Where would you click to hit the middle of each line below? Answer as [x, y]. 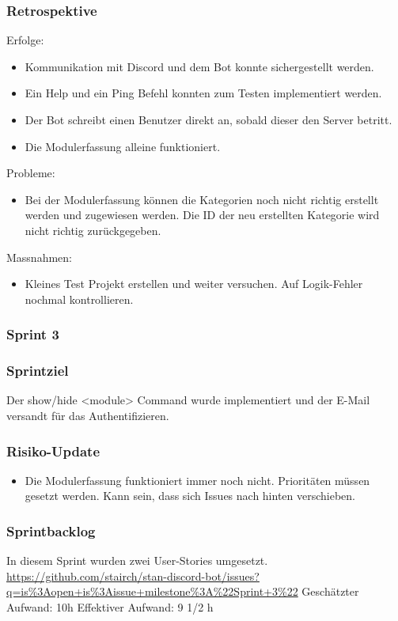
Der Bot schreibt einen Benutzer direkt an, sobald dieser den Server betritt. [208, 119]
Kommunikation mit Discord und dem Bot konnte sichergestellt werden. [199, 66]
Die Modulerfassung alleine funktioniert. [123, 146]
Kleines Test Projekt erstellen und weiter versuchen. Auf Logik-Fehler [194, 284]
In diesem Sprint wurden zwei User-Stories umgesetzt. [137, 560]
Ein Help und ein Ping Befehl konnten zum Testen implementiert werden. [203, 93]
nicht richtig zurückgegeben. [93, 230]
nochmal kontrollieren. [79, 299]
